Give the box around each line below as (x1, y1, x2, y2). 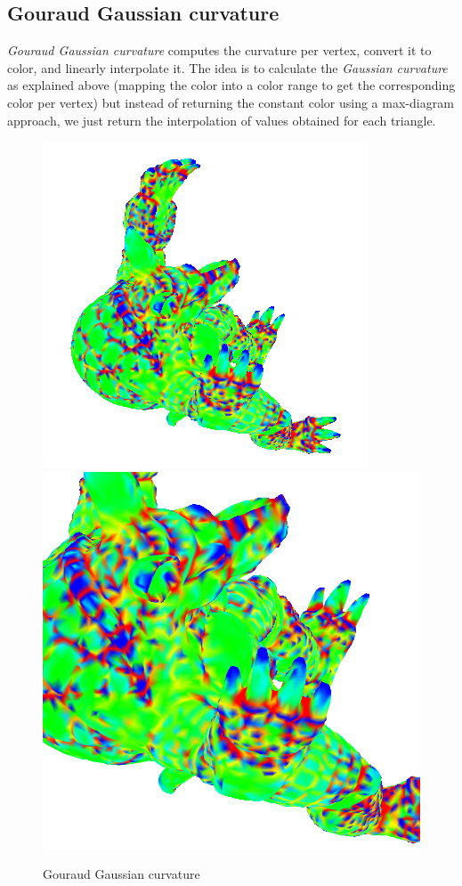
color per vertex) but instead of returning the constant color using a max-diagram (7, 93, 454, 111)
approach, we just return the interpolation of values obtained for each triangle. (7, 110, 436, 129)
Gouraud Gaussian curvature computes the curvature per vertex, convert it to (7, 41, 432, 60)
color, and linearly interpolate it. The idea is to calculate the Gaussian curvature (7, 58, 448, 77)
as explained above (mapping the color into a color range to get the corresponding (7, 76, 456, 94)
